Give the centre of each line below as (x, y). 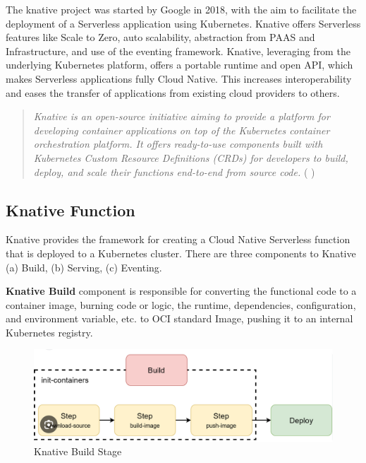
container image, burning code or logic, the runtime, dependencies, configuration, (181, 304)
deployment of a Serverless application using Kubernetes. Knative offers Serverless (183, 23)
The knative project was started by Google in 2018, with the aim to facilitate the (181, 9)
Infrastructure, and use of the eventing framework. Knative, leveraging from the (178, 51)
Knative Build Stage (78, 451)
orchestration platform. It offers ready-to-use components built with (178, 144)
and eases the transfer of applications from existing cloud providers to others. (173, 92)
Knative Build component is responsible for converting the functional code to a (181, 291)
